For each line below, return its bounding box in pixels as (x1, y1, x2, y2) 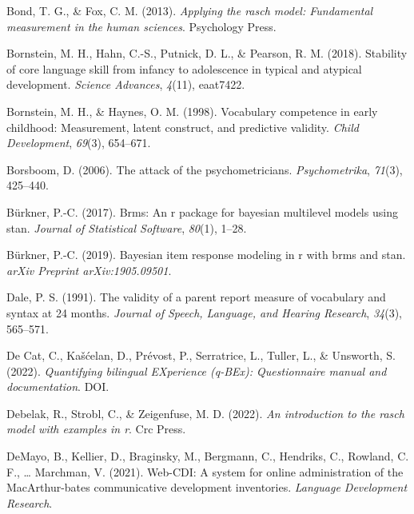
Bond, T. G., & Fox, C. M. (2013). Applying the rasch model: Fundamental (6, 2, 373, 18)
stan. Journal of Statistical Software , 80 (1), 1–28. (6, 219, 247, 236)
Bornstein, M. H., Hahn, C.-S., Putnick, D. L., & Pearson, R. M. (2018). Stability (6, 45, 408, 62)
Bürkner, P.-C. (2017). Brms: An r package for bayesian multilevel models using (6, 203, 398, 220)
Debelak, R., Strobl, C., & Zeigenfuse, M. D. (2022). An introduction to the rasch (6, 404, 404, 421)
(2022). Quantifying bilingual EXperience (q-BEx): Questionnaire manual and (6, 362, 387, 379)
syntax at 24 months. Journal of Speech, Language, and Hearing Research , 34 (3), (6, 304, 402, 321)
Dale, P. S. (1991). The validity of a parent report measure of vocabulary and (6, 289, 386, 305)
